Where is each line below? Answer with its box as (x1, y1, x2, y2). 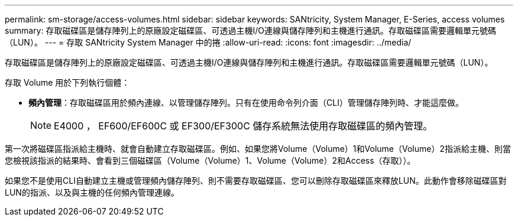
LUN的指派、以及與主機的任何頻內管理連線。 (5, 187, 179, 197)
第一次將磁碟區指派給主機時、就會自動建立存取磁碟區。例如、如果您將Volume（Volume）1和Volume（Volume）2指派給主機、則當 (5, 144, 511, 154)
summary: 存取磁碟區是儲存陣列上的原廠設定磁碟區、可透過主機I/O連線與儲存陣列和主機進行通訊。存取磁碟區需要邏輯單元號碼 (5, 25, 496, 35)
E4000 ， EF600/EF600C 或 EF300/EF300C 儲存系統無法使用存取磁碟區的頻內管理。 (54, 120, 433, 132)
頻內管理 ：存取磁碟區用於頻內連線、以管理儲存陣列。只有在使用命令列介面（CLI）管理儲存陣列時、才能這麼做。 (28, 97, 464, 108)
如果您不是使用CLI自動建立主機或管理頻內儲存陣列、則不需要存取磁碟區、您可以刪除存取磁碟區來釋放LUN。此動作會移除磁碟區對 (5, 175, 507, 186)
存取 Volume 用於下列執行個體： (5, 77, 130, 87)
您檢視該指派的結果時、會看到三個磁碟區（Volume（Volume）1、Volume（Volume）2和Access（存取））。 (5, 155, 416, 165)
